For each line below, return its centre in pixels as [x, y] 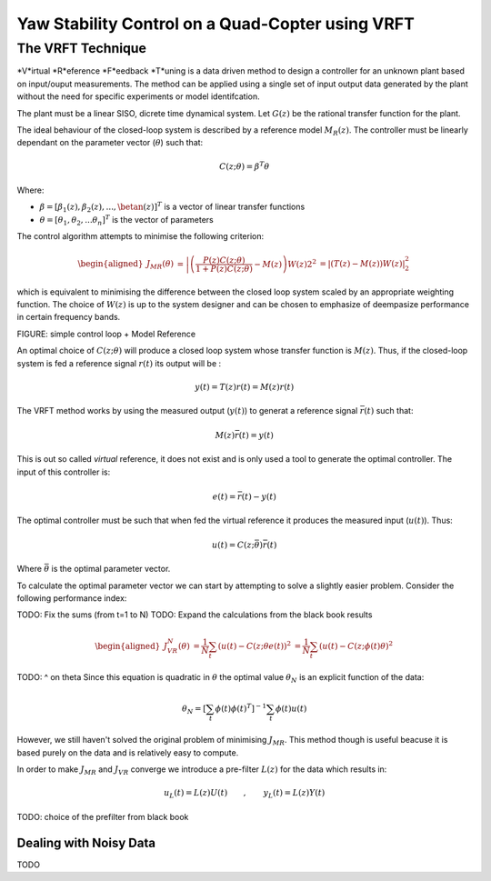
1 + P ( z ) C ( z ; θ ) [225, 269]
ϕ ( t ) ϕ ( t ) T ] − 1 [241, 707]
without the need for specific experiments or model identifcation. [138, 96]
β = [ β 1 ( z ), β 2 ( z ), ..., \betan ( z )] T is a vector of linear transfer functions [172, 207]
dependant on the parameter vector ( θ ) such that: [110, 143]
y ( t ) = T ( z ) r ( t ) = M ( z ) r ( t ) [244, 387]
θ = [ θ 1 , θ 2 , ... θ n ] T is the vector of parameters [126, 220]
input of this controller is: [64, 472]
